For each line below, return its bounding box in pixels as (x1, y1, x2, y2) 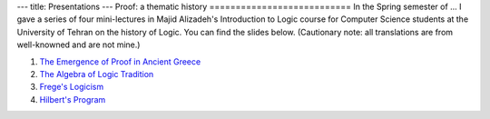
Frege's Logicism (39, 82, 104, 93)
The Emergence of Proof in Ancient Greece (39, 55, 201, 67)
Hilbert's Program (39, 94, 106, 104)
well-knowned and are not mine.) (16, 39, 141, 50)
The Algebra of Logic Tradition (39, 68, 154, 79)
